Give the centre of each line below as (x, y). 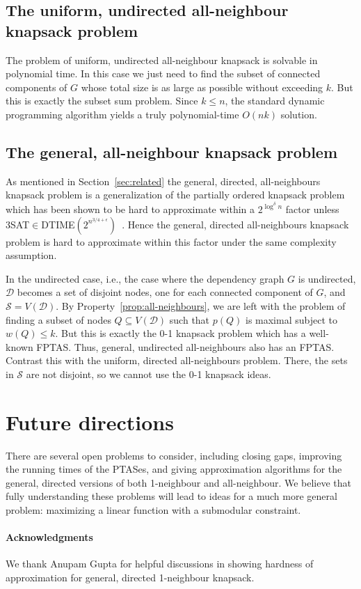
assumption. (31, 255)
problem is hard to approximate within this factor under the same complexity (171, 241)
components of (37, 87)
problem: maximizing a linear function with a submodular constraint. (153, 510)
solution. (299, 114)
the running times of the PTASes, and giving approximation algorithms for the (174, 469)
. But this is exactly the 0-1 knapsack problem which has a (180, 333)
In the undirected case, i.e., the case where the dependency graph (145, 278)
